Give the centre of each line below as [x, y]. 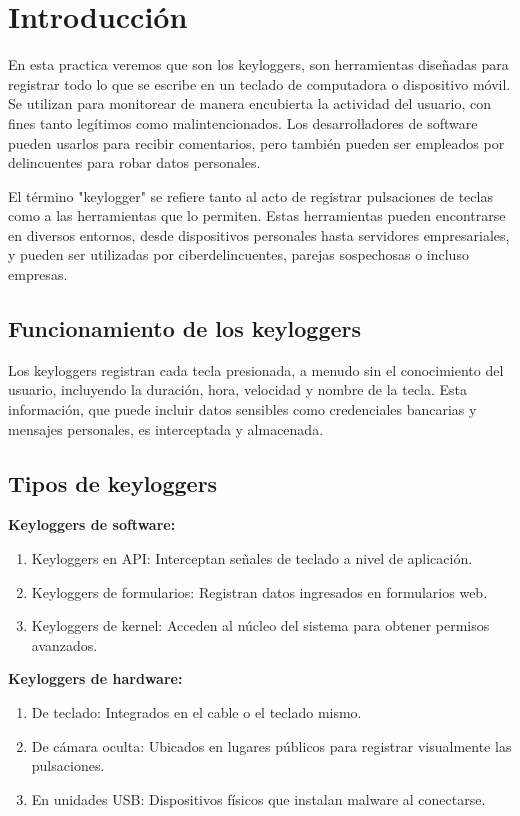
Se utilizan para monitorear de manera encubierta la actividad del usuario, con [249, 103]
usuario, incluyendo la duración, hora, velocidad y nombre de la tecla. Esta [238, 389]
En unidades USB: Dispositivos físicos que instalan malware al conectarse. [258, 798]
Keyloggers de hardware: [95, 678]
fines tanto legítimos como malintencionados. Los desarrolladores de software [243, 122]
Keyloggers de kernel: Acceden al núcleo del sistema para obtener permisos [260, 625]
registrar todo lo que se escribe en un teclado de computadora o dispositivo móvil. [259, 83]
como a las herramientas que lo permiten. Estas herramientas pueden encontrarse [257, 215]
